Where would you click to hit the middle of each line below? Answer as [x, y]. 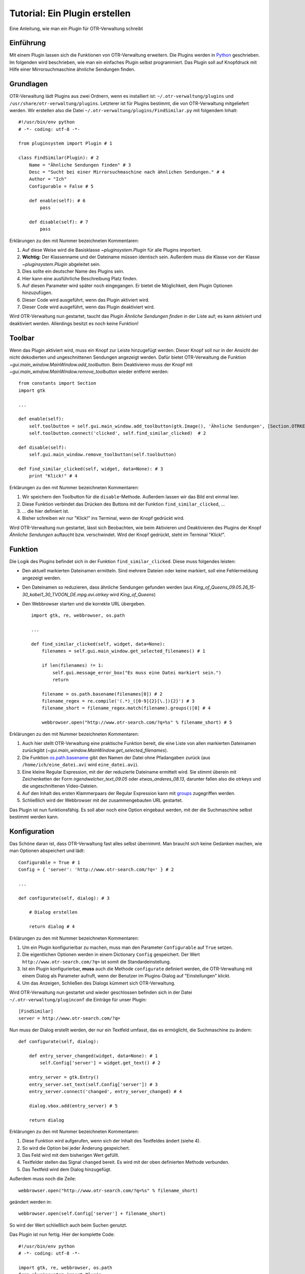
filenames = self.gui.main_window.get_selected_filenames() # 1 [123, 651]
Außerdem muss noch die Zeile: [43, 1179]
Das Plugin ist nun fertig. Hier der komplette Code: [62, 1235]
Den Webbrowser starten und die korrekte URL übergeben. [84, 604]
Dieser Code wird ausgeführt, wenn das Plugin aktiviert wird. [86, 300]
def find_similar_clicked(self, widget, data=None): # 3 [91, 469]
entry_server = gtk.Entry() [64, 1077]
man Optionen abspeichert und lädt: [47, 851]
